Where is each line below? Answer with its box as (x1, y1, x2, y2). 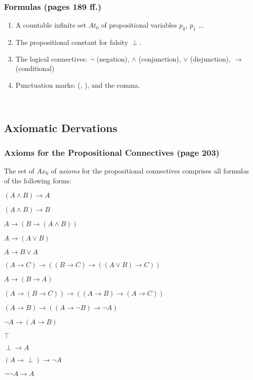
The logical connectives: (15, 53, 88, 64)
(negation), (96, 53, 129, 64)
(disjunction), (190, 53, 231, 64)
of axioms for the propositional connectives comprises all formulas (51, 165, 249, 175)
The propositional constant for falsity (15, 37, 128, 47)
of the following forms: (4, 175, 72, 185)
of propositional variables (101, 20, 177, 30)
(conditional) (15, 63, 55, 73)
